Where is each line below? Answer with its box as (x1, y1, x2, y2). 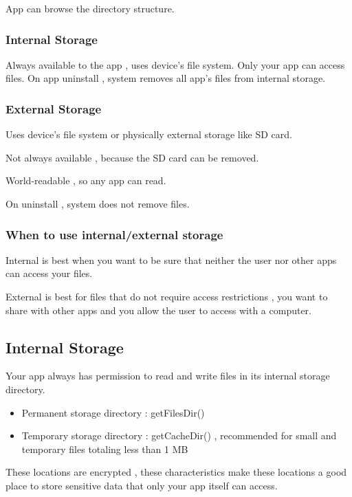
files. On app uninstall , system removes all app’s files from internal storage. (5, 71, 326, 85)
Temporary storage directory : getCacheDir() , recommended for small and (21, 428, 337, 443)
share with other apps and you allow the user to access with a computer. (5, 302, 312, 317)
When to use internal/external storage (5, 225, 223, 243)
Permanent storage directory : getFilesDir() (21, 405, 205, 419)
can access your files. (5, 266, 93, 280)
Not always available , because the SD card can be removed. (5, 150, 259, 164)
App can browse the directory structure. (5, 1, 175, 15)
